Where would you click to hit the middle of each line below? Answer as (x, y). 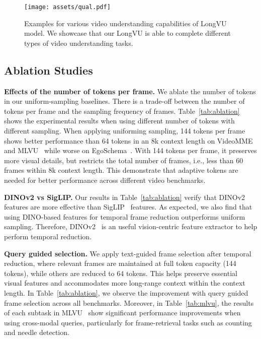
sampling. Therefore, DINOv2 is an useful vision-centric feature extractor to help (131, 226)
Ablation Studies (49, 70)
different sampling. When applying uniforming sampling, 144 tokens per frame (125, 131)
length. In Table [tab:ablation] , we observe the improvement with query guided (126, 292)
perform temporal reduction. (48, 236)
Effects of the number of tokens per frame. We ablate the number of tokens (130, 91)
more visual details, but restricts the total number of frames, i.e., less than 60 (124, 160)
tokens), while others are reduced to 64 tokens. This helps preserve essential (121, 273)
